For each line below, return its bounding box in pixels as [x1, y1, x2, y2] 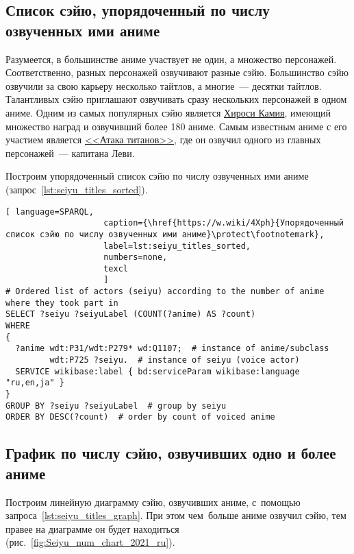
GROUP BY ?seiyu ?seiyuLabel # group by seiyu [5, 400, 227, 411]
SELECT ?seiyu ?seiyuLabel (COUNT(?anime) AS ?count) [5, 309, 256, 320]
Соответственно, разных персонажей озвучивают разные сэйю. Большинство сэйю [5, 65, 349, 80]
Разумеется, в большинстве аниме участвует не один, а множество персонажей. [5, 51, 337, 66]
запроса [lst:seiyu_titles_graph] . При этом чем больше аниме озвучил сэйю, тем [5, 508, 346, 522]
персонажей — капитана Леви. [5, 145, 135, 160]
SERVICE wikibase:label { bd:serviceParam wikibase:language [15, 366, 300, 376]
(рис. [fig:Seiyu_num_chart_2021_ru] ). [5, 535, 175, 549]
